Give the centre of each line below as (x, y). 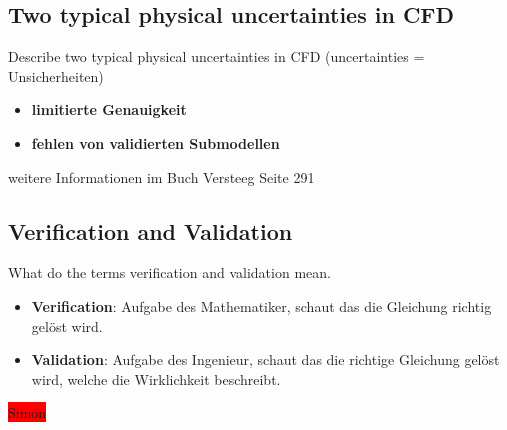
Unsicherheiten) (56, 75)
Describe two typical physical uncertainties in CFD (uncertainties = (216, 56)
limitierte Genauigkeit (109, 109)
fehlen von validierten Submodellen (155, 142)
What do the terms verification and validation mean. (169, 272)
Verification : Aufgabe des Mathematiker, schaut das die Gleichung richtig (261, 305)
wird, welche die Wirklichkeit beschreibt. (156, 378)
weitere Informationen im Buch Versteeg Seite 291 (161, 176)
